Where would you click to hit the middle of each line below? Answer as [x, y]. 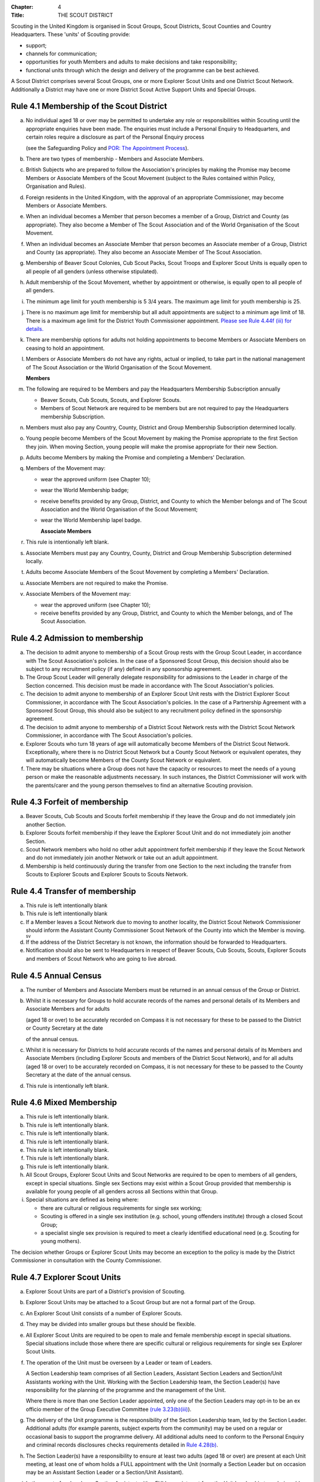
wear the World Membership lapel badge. [91, 520]
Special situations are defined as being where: [82, 1200]
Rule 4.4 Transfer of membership [73, 891]
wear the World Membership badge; [85, 490]
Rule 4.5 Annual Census [56, 975]
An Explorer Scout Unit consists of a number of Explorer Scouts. [104, 1313]
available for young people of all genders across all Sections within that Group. [122, 1191]
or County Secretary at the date [64, 1028]
